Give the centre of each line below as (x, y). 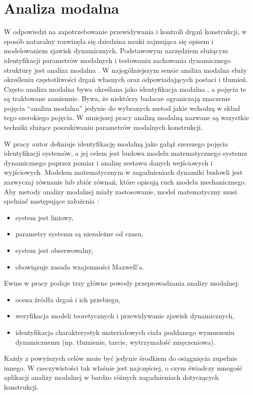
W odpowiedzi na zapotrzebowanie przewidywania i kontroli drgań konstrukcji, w (126, 31)
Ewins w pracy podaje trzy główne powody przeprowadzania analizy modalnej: (122, 283)
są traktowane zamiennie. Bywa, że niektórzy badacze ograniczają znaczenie (117, 98)
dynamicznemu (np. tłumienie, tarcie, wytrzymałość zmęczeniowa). (115, 342)
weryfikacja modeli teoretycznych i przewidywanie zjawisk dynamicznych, (125, 316)
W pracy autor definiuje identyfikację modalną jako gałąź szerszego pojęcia (116, 143)
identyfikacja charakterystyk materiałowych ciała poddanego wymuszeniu (125, 332)
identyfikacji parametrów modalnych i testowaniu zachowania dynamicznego (117, 60)
